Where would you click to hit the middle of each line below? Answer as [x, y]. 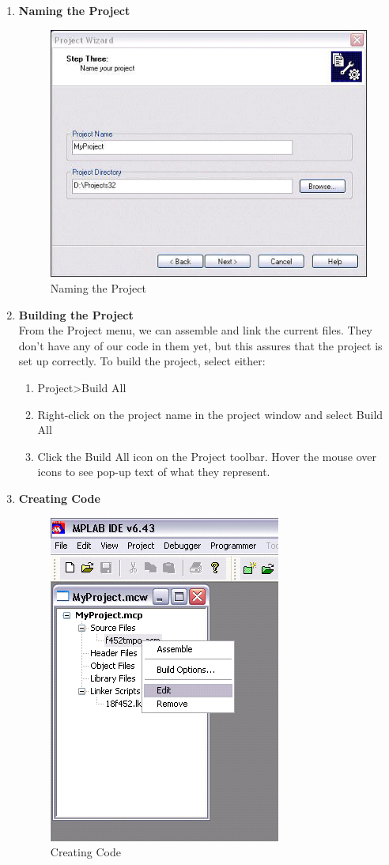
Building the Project [76, 314]
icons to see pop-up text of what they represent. [154, 472]
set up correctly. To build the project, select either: [142, 361]
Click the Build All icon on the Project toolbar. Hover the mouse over [207, 456]
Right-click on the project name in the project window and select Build [210, 414]
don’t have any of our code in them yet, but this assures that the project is [200, 345]
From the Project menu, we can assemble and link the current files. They [195, 330]
